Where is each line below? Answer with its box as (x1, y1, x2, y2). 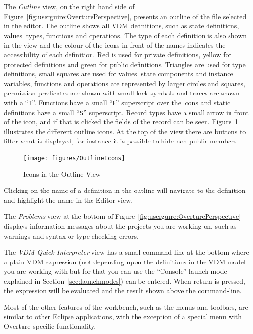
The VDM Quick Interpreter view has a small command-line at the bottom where (4, 247, 249, 257)
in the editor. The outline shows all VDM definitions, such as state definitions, (4, 21, 239, 31)
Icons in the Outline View (23, 168, 101, 179)
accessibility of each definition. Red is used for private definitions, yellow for (4, 49, 232, 59)
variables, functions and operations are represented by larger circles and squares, (4, 78, 245, 88)
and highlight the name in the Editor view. (4, 194, 133, 205)
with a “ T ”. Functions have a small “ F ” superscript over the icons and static (4, 97, 230, 107)
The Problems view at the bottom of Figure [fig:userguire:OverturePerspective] (4, 211, 241, 221)
